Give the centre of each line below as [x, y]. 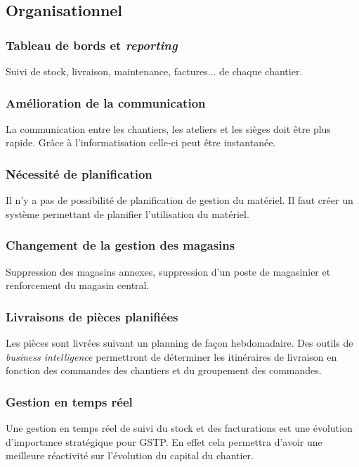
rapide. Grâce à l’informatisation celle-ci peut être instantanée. [141, 142]
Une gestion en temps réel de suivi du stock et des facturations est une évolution [179, 428]
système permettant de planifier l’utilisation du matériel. [128, 213]
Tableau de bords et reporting [92, 45]
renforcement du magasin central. [78, 285]
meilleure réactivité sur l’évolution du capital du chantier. [130, 455]
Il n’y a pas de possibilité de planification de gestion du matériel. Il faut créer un [179, 200]
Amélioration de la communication [106, 102]
